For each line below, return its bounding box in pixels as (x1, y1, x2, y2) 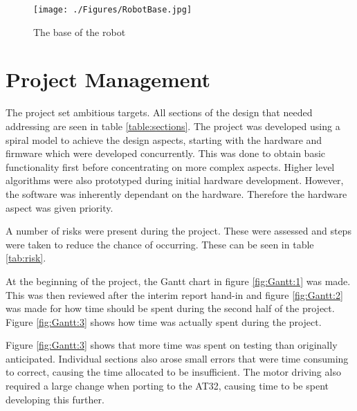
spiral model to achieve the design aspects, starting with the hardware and (6, 132, 322, 147)
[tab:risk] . (6, 250, 46, 265)
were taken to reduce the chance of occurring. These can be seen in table (6, 237, 314, 251)
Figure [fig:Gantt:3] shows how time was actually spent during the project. (6, 314, 322, 329)
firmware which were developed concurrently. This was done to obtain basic (6, 146, 326, 161)
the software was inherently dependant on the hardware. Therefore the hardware (6, 186, 347, 201)
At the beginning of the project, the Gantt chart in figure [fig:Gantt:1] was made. (6, 273, 351, 288)
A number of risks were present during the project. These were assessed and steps (6, 223, 351, 238)
